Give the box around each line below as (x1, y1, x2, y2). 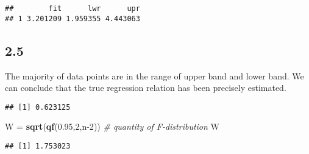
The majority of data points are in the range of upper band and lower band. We (5, 69, 304, 82)
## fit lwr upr (5, 4, 140, 13)
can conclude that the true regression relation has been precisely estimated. (5, 81, 286, 94)
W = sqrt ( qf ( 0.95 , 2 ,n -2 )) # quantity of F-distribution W (5, 120, 219, 133)
